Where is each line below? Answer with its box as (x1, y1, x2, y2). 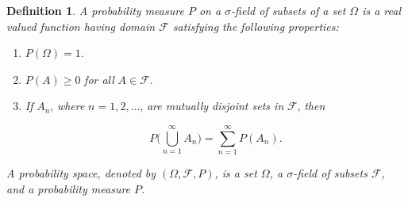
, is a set (214, 165, 257, 181)
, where (50, 97, 85, 114)
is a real (362, 2, 402, 18)
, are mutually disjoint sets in (140, 97, 284, 114)
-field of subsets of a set (231, 2, 346, 18)
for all (84, 71, 114, 87)
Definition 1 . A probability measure (6, 2, 184, 18)
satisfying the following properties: (172, 17, 339, 34)
